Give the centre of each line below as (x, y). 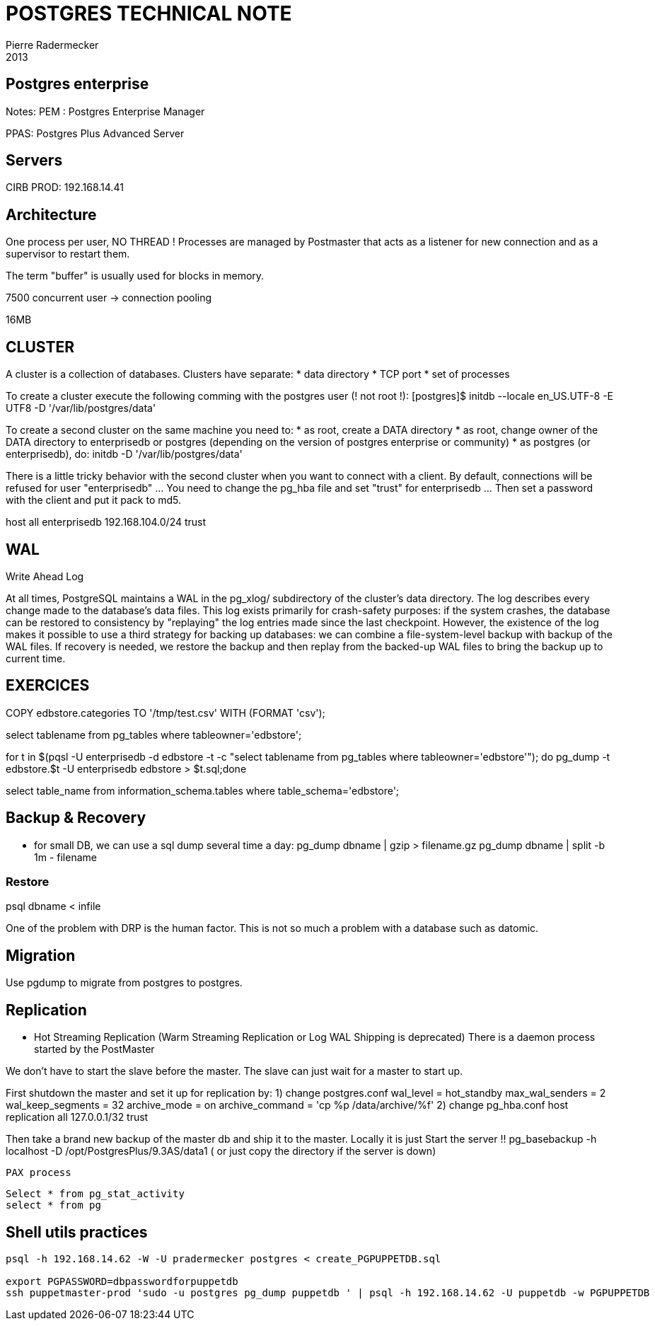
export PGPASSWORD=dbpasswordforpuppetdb (122, 1281)
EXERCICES (48, 686)
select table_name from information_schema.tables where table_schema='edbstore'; (203, 790)
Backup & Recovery (76, 818)
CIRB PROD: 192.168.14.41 (65, 188)
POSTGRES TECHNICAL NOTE (149, 13)
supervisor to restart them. (68, 254)
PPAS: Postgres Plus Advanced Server (95, 133)
